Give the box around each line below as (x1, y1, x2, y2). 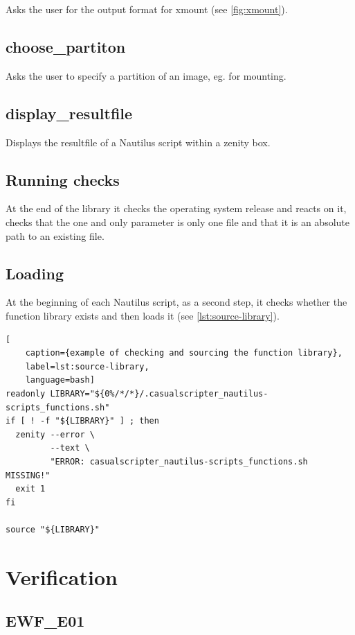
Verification (6, 562, 118, 591)
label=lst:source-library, (25, 361, 149, 372)
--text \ (50, 443, 90, 453)
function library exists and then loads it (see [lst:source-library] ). (6, 308, 280, 322)
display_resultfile (6, 102, 133, 123)
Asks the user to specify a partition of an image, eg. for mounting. (6, 68, 286, 82)
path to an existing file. (6, 228, 104, 243)
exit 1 (15, 484, 46, 494)
